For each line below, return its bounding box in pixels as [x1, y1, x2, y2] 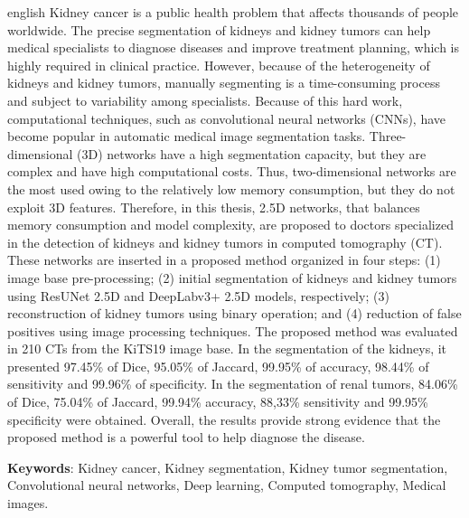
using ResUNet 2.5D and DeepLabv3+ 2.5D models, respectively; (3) [7, 286, 389, 305]
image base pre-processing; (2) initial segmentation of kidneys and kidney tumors [7, 268, 457, 287]
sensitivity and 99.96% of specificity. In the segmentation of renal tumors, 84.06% [7, 374, 458, 393]
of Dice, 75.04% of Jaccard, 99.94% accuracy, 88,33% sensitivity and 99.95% [7, 392, 428, 411]
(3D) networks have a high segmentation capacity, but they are [77, 144, 427, 163]
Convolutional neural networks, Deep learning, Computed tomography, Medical [7, 476, 446, 494]
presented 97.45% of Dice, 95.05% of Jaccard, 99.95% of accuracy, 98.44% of [7, 356, 429, 375]
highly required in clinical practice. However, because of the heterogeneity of [7, 55, 430, 74]
